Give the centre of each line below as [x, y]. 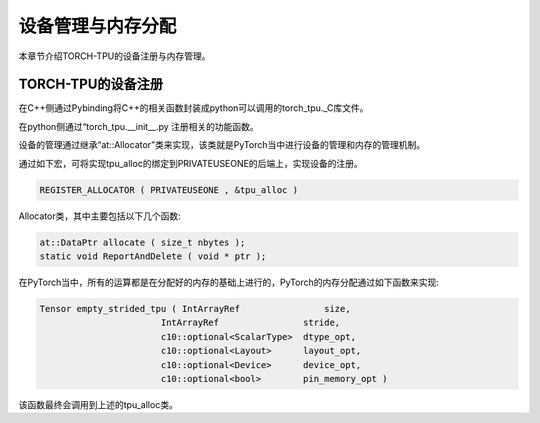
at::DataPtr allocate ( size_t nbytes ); [142, 242]
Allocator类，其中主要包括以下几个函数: [99, 216]
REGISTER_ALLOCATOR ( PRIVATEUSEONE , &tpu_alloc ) [169, 189]
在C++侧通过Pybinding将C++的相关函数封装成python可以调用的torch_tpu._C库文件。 [193, 108]
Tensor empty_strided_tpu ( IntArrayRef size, [195, 308]
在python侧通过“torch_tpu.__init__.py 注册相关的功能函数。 [138, 126]
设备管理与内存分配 [97, 26]
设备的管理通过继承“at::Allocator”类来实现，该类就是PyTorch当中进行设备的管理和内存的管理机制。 [221, 145]
